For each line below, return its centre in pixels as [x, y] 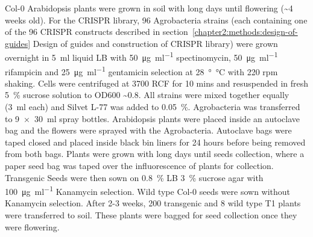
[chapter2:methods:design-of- [245, 32]
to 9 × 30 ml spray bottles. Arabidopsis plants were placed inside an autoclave [153, 118]
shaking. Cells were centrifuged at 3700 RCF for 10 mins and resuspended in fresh [157, 83]
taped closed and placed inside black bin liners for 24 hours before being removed [155, 142]
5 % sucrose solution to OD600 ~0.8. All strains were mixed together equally [147, 95]
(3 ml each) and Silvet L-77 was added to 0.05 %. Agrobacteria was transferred [153, 107]
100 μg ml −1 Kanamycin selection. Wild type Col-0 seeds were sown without [148, 190]
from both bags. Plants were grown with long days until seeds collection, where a [155, 154]
